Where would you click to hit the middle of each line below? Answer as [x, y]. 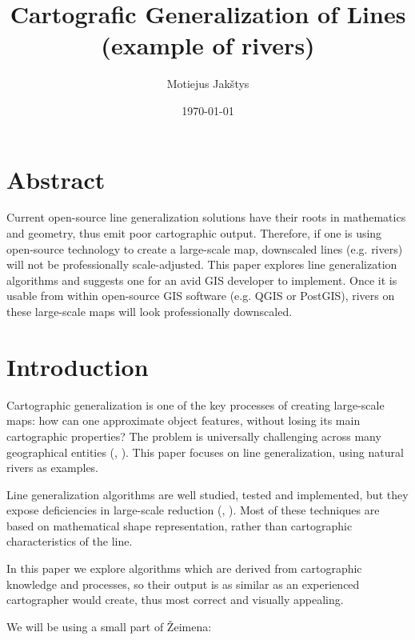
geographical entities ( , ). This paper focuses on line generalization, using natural [205, 452]
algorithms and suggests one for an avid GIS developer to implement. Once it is [202, 280]
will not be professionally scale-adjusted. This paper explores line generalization [202, 264]
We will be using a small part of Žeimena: [109, 626]
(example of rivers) [208, 45]
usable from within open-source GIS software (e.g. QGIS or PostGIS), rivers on [201, 296]
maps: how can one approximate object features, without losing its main [184, 420]
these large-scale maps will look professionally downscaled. [150, 311]
